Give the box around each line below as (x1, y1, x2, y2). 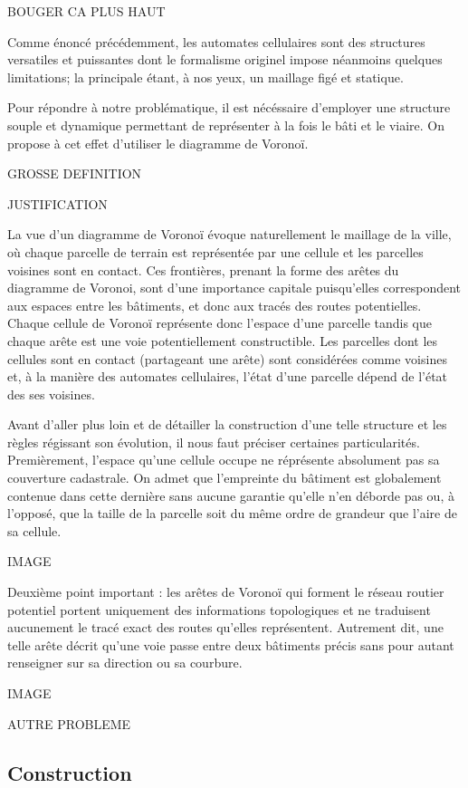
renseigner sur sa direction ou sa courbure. (7, 653, 243, 672)
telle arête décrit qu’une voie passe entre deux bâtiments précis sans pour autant (7, 635, 454, 654)
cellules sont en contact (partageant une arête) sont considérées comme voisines (7, 349, 447, 368)
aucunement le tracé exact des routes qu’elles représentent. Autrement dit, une (7, 618, 444, 637)
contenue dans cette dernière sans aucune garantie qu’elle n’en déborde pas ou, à (7, 485, 454, 505)
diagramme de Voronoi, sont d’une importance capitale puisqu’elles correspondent (7, 278, 462, 297)
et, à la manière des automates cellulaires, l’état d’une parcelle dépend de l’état (7, 367, 448, 386)
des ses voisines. (7, 384, 95, 403)
